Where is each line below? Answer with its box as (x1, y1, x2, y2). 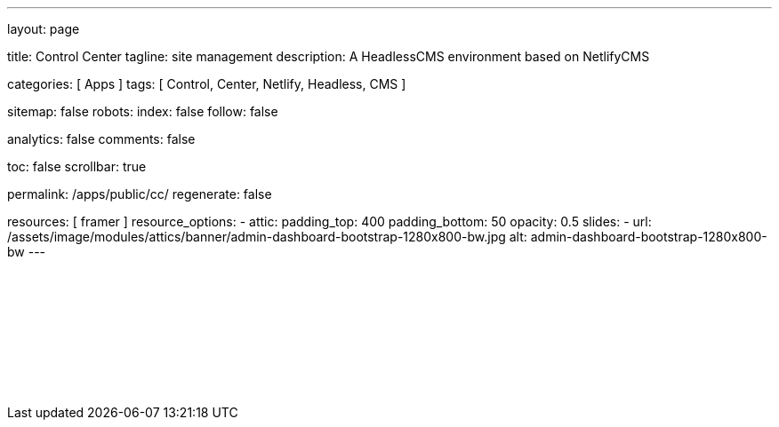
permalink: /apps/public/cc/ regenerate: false (7, 186, 272, 202)
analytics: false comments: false (7, 131, 196, 146)
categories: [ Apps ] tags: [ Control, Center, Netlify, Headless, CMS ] (7, 76, 406, 91)
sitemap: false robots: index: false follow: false (7, 104, 278, 119)
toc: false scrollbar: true (7, 159, 147, 174)
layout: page (7, 21, 80, 36)
